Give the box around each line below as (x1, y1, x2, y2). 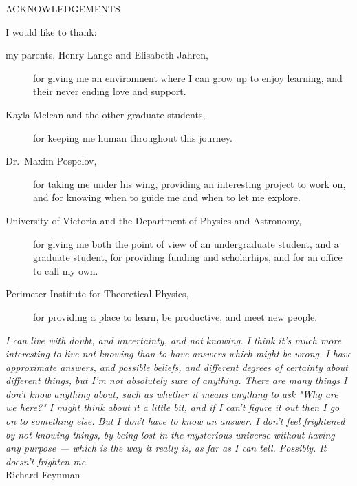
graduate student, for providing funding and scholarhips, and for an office (33, 250, 343, 264)
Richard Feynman (6, 467, 80, 482)
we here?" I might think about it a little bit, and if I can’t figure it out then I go (6, 400, 340, 414)
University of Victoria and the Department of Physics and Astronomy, (6, 213, 302, 227)
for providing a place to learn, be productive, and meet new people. (33, 309, 318, 324)
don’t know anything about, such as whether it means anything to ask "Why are (6, 386, 338, 401)
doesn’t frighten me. (6, 454, 89, 468)
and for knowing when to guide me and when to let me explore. (33, 190, 301, 204)
